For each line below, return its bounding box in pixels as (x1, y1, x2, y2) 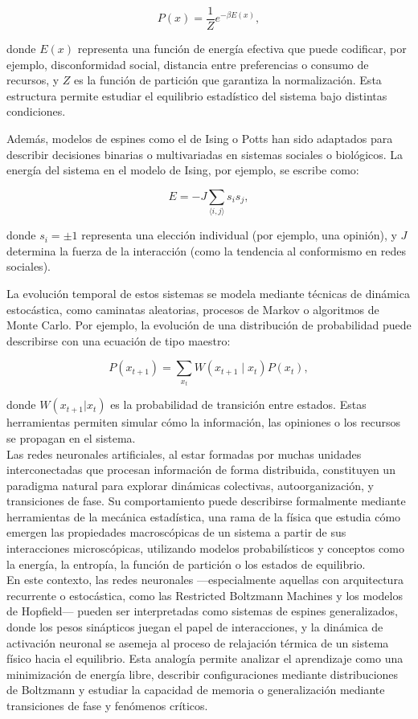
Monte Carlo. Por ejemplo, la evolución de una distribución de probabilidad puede (6, 317, 412, 333)
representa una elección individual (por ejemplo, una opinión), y (81, 227, 397, 243)
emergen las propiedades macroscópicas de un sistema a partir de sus (6, 524, 346, 541)
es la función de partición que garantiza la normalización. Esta (74, 71, 382, 88)
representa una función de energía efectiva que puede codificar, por (77, 40, 407, 57)
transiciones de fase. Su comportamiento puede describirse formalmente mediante (6, 492, 406, 509)
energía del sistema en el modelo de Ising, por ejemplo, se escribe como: (6, 161, 359, 178)
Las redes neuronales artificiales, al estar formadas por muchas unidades (6, 445, 362, 462)
